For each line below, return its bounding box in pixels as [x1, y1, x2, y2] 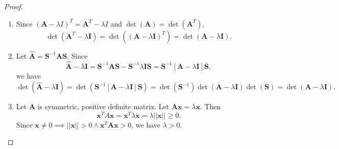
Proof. [4, 1, 23, 11]
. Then [200, 101, 221, 112]
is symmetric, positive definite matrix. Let [37, 101, 169, 112]
